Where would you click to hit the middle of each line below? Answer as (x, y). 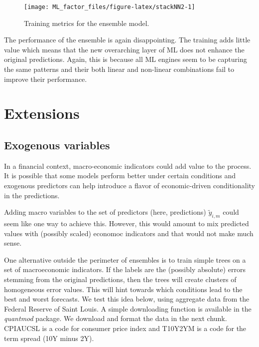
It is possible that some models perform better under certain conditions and (120, 175)
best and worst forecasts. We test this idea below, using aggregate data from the (127, 299)
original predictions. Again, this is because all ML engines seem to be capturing (126, 59)
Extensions (42, 113)
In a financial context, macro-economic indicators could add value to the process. (128, 166)
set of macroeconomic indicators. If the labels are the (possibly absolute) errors (125, 269)
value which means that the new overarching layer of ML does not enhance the (124, 49)
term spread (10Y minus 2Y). (49, 338)
